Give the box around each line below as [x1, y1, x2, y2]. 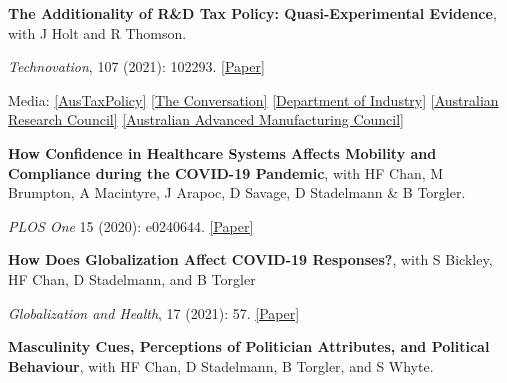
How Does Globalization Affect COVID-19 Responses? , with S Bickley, [8, 249, 493, 270]
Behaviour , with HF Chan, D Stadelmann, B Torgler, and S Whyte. [8, 355, 434, 376]
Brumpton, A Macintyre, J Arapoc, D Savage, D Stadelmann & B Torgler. [8, 182, 466, 203]
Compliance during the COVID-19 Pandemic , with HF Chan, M [8, 162, 444, 183]
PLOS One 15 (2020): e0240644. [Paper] [8, 215, 254, 236]
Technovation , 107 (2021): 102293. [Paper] [8, 56, 265, 77]
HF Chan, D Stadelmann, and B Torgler [8, 268, 256, 289]
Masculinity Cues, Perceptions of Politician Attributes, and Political [8, 336, 490, 357]
